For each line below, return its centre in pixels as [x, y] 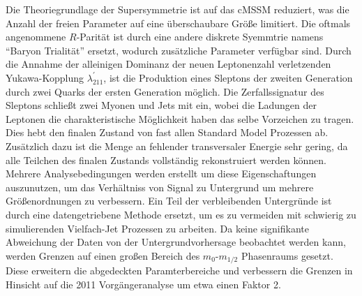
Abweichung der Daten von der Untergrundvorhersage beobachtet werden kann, [176, 242]
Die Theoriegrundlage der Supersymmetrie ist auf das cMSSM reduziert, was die [178, 9]
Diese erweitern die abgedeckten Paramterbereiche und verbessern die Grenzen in [179, 271]
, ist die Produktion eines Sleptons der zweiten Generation [228, 77]
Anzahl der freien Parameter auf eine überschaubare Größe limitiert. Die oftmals [178, 23]
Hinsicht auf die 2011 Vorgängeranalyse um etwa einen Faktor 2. [143, 284]
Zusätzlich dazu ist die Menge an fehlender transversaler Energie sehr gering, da [177, 146]
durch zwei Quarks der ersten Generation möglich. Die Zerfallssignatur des [165, 91]
